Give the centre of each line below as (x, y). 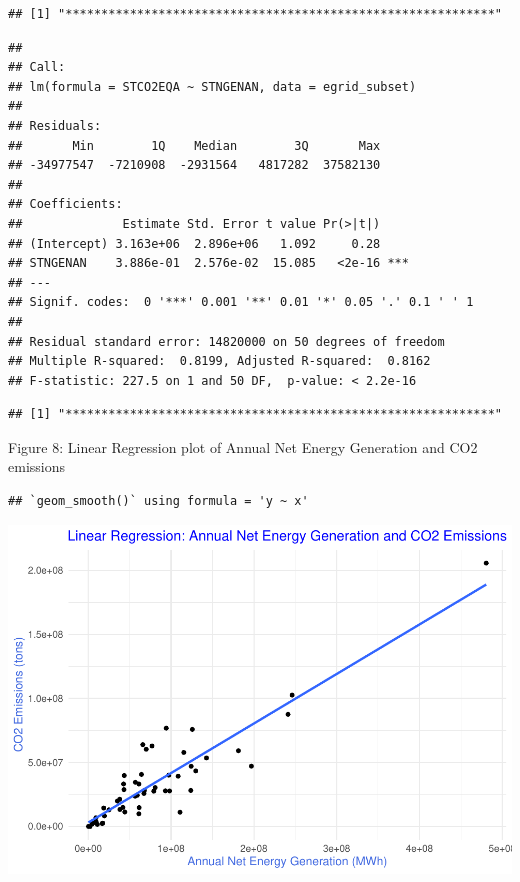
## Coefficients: (65, 204)
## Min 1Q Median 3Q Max (194, 145)
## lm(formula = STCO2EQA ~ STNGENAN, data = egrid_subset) (212, 86)
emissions (36, 466)
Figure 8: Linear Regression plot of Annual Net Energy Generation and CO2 (243, 446)
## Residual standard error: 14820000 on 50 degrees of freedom (226, 341)
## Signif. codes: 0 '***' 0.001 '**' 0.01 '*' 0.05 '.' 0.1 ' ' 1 (241, 302)
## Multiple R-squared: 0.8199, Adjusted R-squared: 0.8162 (219, 361)
